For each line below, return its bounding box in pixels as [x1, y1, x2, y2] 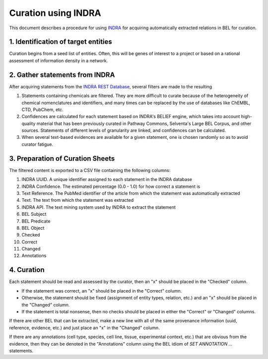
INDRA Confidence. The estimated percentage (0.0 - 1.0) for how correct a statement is [21, 183, 201, 189]
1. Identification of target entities [9, 38, 113, 46]
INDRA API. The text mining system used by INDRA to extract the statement [21, 204, 176, 210]
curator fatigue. [21, 141, 54, 147]
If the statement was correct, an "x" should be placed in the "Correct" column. [21, 288, 182, 294]
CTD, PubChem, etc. [21, 107, 64, 113]
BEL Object [21, 225, 45, 231]
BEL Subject [21, 211, 47, 217]
